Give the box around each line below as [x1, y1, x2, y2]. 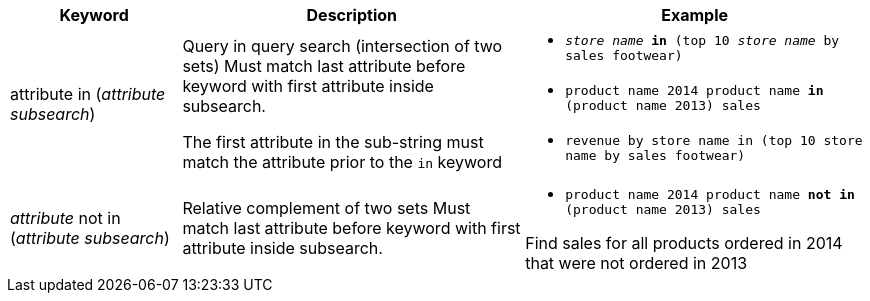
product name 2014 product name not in [565, 187, 855, 202]
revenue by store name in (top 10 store [565, 133, 863, 148]
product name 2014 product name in [565, 83, 824, 98]
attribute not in [10, 208, 121, 228]
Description [306, 5, 397, 25]
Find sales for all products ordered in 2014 [525, 233, 843, 253]
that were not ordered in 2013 [525, 253, 748, 273]
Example [661, 5, 728, 25]
